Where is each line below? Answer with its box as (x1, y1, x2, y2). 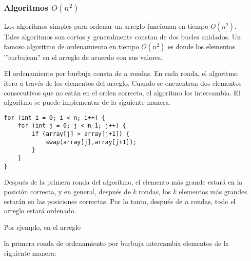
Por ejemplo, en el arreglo (4, 222, 81, 232)
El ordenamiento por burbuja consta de (4, 68, 122, 78)
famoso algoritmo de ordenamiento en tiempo (4, 41, 139, 51)
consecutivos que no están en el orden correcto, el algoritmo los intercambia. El (4, 87, 240, 97)
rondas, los (138, 186, 171, 196)
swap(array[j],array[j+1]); (45, 138, 137, 146)
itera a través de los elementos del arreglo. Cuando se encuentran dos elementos (4, 78, 242, 88)
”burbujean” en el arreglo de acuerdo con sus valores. (4, 52, 163, 62)
